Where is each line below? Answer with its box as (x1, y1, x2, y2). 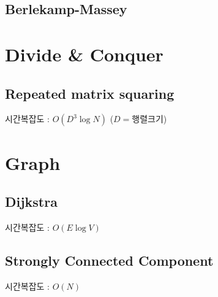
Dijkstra (5, 192, 58, 211)
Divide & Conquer (5, 41, 163, 66)
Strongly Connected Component (5, 250, 214, 269)
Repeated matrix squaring (5, 83, 175, 102)
